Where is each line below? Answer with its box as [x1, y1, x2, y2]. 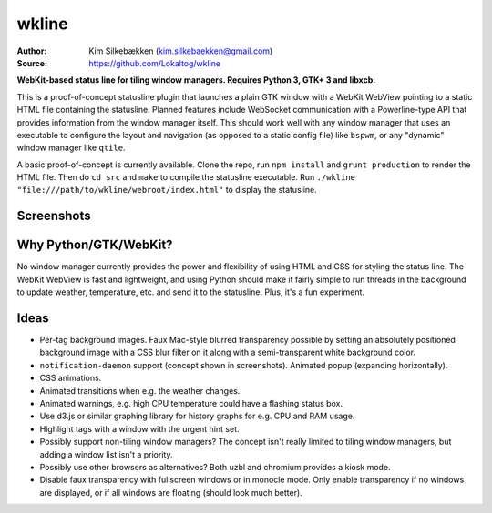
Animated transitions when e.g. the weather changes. [39, 385, 241, 396]
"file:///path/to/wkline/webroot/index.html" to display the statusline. [16, 185, 318, 196]
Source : [16, 57, 48, 68]
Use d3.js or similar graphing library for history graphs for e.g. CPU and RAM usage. [39, 410, 355, 422]
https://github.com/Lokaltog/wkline [88, 57, 221, 68]
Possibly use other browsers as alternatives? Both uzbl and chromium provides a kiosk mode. [39, 461, 391, 472]
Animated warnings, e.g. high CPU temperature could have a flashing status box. [39, 398, 343, 409]
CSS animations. [39, 373, 102, 384]
